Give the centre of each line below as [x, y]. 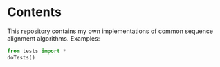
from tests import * [37, 51]
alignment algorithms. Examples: [54, 38]
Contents [35, 12]
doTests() [21, 57]
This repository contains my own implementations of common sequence [110, 31]
